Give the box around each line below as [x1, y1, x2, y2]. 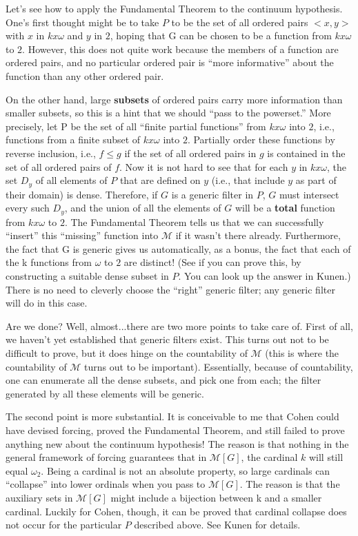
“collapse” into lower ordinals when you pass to [6, 477, 206, 491]
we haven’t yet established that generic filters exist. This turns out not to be [6, 332, 329, 347]
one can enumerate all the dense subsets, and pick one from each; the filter [6, 373, 321, 387]
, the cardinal [241, 450, 298, 464]
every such [6, 200, 50, 215]
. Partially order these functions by [187, 132, 335, 147]
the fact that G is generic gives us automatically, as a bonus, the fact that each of [6, 241, 351, 256]
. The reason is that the [239, 477, 340, 491]
